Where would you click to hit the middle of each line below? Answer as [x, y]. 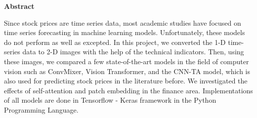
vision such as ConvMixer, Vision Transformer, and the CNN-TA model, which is [127, 71]
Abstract [19, 6]
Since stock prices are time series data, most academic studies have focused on [123, 22]
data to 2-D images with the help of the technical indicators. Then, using [133, 52]
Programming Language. [41, 109]
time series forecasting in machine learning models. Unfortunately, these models [125, 32]
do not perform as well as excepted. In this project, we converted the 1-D [115, 42]
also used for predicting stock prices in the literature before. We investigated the [126, 81]
